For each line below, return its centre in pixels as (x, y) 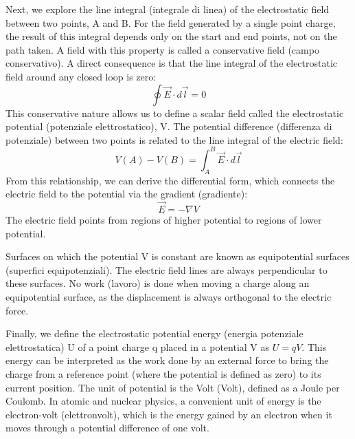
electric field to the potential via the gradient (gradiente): (127, 194)
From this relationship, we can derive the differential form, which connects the (170, 180)
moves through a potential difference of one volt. (107, 428)
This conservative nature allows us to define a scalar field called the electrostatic (175, 113)
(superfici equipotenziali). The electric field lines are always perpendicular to (167, 269)
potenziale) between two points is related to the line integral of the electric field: (174, 139)
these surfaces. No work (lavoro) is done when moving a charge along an (158, 283)
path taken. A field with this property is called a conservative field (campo (162, 49)
